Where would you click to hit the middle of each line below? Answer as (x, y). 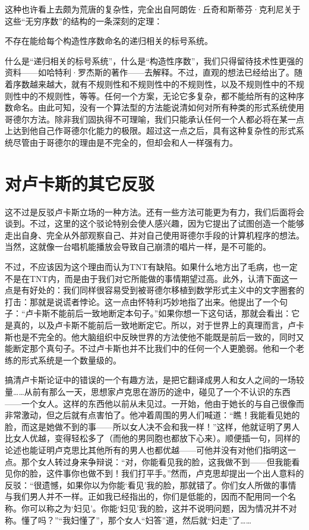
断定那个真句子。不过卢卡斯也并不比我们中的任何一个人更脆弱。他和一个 (154, 348)
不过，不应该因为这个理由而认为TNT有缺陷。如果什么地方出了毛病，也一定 (151, 267)
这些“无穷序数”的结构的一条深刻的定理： (84, 21)
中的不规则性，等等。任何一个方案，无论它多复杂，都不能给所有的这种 (158, 95)
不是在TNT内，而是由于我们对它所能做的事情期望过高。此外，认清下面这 (147, 278)
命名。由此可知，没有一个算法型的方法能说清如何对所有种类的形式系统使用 (158, 107)
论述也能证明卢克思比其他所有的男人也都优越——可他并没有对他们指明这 (146, 449)
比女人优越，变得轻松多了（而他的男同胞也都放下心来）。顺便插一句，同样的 (152, 438)
